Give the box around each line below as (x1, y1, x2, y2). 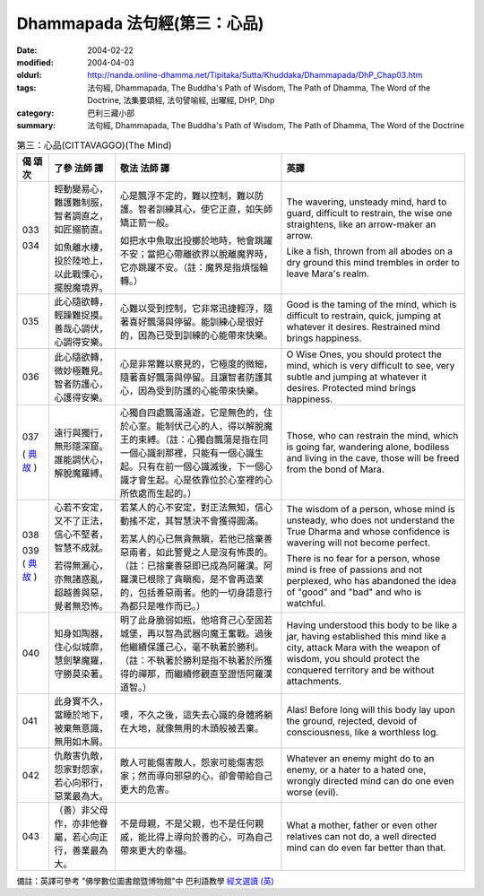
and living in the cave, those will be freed (286, 451, 460, 464)
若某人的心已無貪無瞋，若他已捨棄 (119, 532, 264, 544)
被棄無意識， (54, 722, 108, 735)
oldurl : (16, 70, 42, 81)
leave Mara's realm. (286, 267, 369, 280)
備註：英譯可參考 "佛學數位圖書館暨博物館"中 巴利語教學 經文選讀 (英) (16, 875, 275, 886)
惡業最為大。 (54, 789, 108, 802)
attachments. (286, 674, 342, 687)
